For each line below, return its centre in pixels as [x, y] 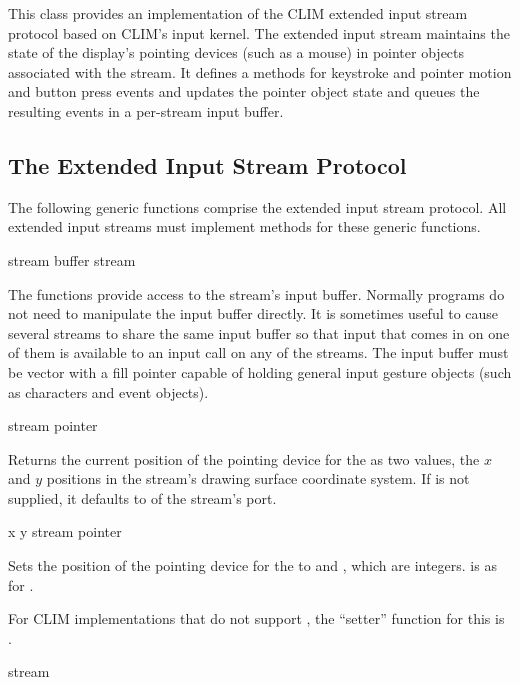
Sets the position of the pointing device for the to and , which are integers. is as [252, 565]
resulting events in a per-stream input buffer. [146, 110]
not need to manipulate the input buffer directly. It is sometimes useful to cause [253, 313]
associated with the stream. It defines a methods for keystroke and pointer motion [260, 71]
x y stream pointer [65, 531]
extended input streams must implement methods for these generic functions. [244, 226]
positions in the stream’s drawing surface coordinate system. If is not [258, 478]
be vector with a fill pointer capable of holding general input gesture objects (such [260, 371]
